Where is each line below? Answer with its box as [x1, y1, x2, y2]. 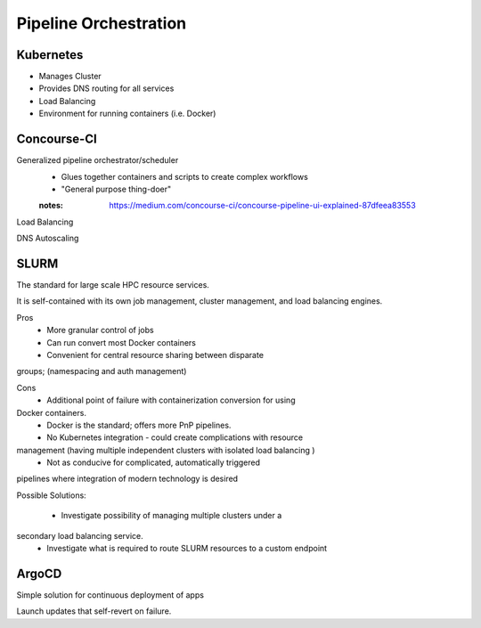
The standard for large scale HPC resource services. [16, 280, 209, 290]
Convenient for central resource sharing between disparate [46, 349, 265, 360]
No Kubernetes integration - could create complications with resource [46, 432, 304, 443]
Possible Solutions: [16, 490, 86, 501]
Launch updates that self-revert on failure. [16, 606, 172, 616]
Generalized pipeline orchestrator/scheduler [16, 155, 179, 166]
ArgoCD [16, 566, 62, 581]
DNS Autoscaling [16, 232, 79, 244]
